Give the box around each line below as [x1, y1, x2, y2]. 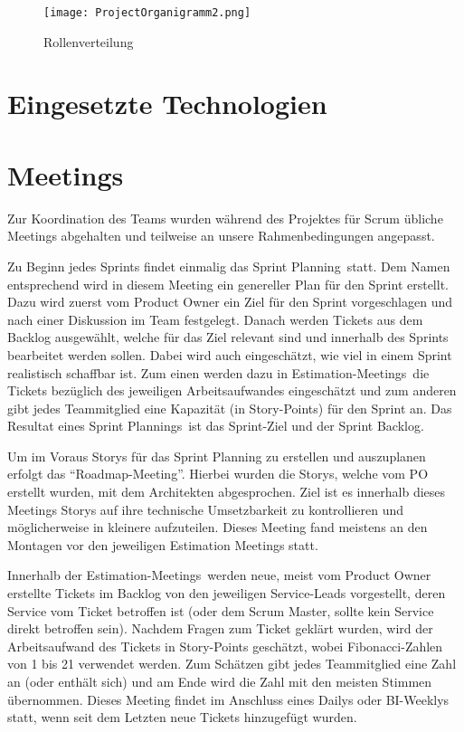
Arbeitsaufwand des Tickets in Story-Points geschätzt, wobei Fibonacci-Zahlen [7, 636, 443, 655]
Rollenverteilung [43, 32, 134, 51]
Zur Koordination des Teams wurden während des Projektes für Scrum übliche [7, 208, 443, 227]
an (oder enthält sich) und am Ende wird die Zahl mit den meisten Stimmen [7, 672, 432, 690]
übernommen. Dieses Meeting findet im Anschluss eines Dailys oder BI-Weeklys [7, 689, 450, 708]
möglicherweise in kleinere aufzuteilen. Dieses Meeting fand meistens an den [7, 518, 428, 537]
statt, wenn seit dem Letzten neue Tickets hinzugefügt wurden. [7, 708, 357, 727]
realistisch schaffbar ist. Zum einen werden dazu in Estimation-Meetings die [7, 363, 430, 382]
